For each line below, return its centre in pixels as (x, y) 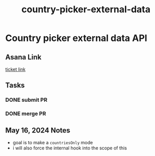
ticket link (15, 69)
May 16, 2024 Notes (38, 130)
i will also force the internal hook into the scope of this (70, 148)
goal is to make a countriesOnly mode (53, 143)
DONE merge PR (26, 114)
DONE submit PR (26, 100)
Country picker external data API (76, 38)
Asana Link (24, 57)
